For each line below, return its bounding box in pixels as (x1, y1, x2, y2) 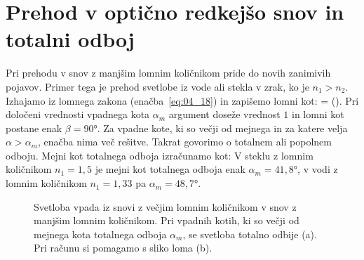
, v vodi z (297, 162, 338, 176)
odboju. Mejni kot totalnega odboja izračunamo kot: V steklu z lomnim (6, 148, 314, 162)
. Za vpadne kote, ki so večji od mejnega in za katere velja (97, 120, 348, 135)
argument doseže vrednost (168, 107, 281, 122)
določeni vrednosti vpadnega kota (6, 107, 150, 122)
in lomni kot (291, 107, 344, 122)
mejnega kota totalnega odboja (34, 226, 167, 241)
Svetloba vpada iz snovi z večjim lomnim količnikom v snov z (34, 199, 297, 214)
